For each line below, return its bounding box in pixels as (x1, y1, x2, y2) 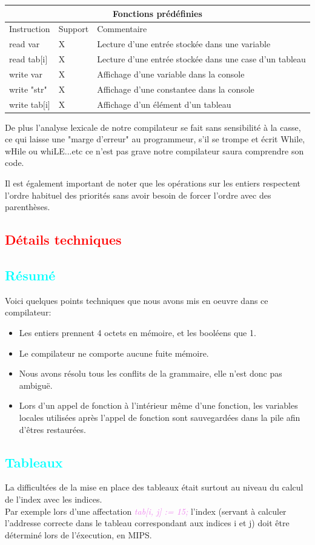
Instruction (9, 22, 50, 35)
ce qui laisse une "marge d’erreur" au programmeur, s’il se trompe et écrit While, (5, 133, 305, 145)
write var (9, 67, 42, 80)
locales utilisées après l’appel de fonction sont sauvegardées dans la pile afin (19, 411, 300, 423)
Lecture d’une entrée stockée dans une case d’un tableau (97, 53, 306, 65)
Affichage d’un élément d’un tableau (97, 97, 231, 110)
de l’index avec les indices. (5, 492, 102, 505)
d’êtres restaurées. (19, 423, 86, 435)
